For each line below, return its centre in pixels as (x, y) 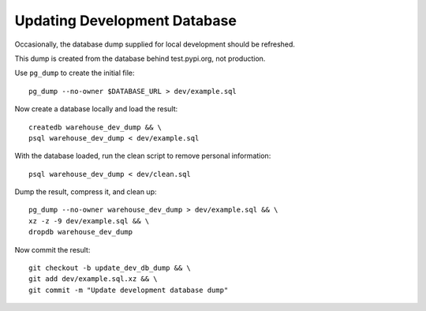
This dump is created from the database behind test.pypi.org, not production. (140, 58)
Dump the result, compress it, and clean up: (86, 192)
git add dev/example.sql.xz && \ (93, 279)
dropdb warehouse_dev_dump (81, 232)
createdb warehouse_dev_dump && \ (95, 127)
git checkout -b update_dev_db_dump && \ (110, 268)
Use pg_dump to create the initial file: (75, 73)
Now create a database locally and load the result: (96, 109)
